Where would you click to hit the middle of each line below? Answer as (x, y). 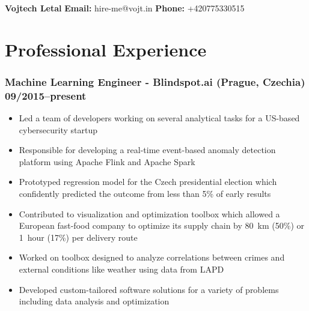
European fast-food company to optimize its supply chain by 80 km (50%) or (161, 225)
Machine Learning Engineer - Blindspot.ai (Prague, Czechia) (155, 81)
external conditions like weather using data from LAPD (121, 269)
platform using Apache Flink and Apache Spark (107, 161)
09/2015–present (46, 95)
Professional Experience (106, 49)
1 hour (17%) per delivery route (78, 237)
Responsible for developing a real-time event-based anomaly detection (147, 150)
